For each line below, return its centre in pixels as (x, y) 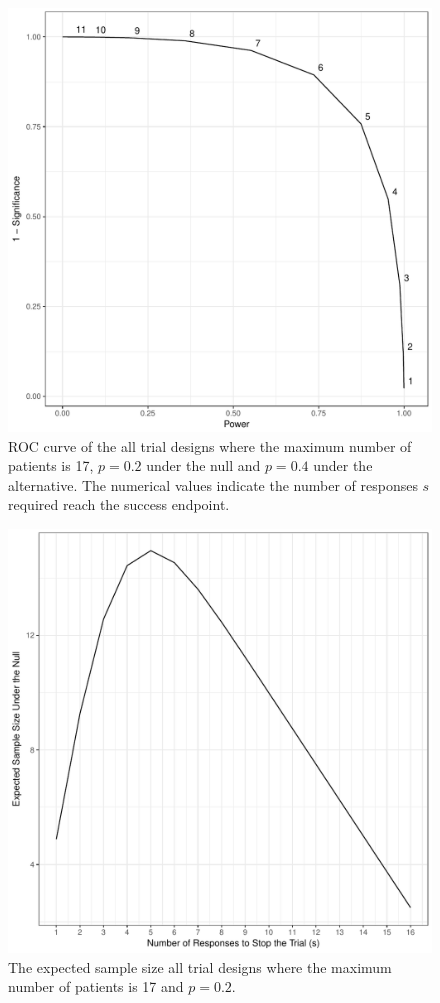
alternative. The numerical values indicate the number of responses (213, 484)
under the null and (203, 465)
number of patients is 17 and (96, 986)
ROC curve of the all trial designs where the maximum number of (210, 445)
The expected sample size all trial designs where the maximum (200, 966)
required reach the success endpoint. (119, 504)
